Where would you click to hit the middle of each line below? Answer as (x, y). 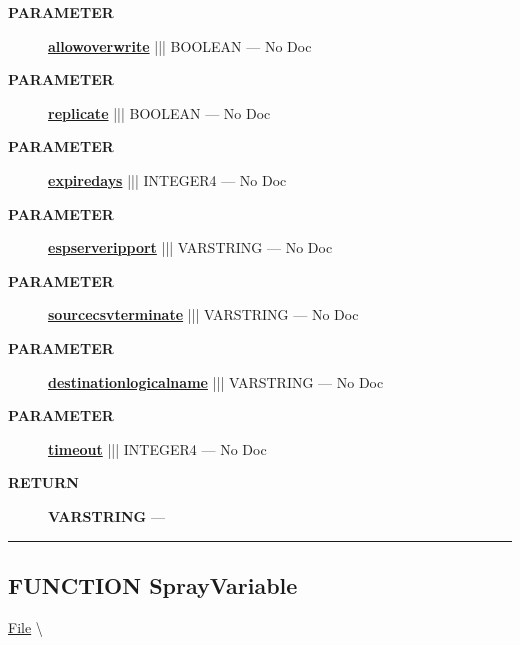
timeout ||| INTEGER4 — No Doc (157, 448)
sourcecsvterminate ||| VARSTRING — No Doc (203, 314)
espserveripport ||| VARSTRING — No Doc (190, 247)
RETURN (43, 482)
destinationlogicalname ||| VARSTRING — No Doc (216, 381)
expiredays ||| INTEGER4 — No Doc (167, 179)
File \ (25, 626)
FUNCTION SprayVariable (153, 584)
